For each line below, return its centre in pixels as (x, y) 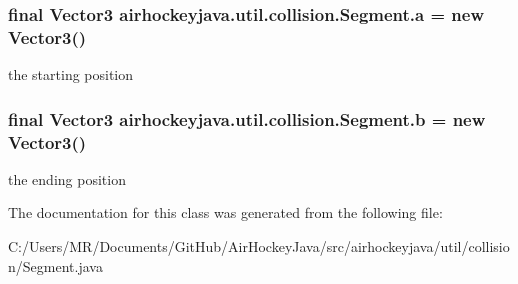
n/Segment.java (55, 265)
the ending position (67, 178)
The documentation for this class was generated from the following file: (225, 212)
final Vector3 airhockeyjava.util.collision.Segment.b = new (247, 118)
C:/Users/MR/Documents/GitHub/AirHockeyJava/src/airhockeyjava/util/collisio (259, 246)
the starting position (71, 74)
